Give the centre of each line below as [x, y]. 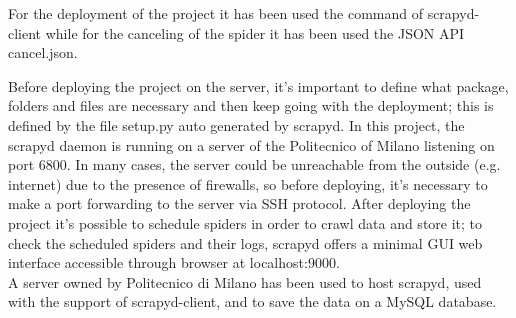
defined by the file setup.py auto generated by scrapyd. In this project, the [236, 124]
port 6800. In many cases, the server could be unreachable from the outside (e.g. [254, 164]
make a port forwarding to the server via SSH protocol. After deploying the [239, 203]
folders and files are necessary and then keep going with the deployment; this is [251, 105]
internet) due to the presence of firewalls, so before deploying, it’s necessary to [248, 183]
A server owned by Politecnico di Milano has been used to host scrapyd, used [245, 281]
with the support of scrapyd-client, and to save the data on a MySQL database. [252, 301]
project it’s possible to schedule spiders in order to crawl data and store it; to [245, 222]
